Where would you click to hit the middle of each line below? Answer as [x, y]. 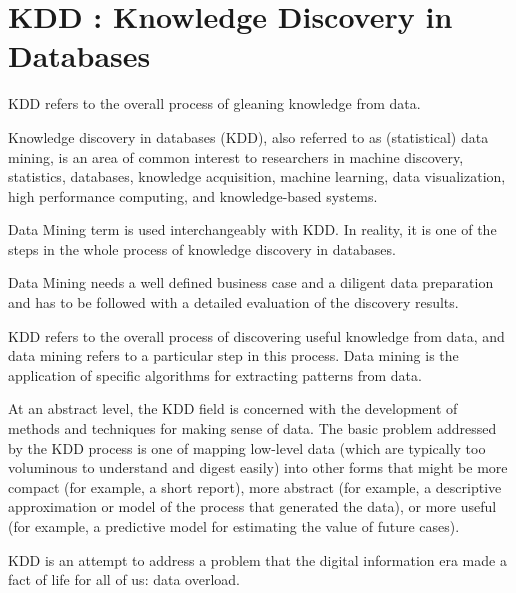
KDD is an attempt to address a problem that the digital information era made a [257, 559]
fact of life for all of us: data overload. [124, 579]
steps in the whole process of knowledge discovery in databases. [202, 248]
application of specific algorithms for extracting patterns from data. [215, 374]
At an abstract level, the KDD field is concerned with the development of [233, 408]
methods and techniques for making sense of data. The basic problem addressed [252, 428]
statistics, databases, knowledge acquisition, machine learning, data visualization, [257, 176]
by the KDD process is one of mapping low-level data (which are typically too [247, 447]
